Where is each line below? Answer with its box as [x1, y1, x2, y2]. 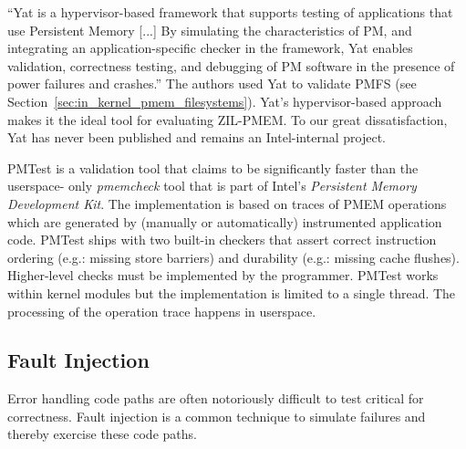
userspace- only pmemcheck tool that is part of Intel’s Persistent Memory [7, 176, 417, 195]
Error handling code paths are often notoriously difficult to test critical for [7, 389, 424, 408]
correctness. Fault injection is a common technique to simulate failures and [7, 406, 426, 425]
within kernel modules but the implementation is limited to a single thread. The [7, 283, 456, 302]
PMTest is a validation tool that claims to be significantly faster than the [7, 158, 419, 177]
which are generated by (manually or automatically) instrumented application [7, 212, 442, 231]
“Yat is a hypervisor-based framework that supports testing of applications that [7, 3, 453, 21]
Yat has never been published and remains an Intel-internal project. [7, 128, 386, 147]
